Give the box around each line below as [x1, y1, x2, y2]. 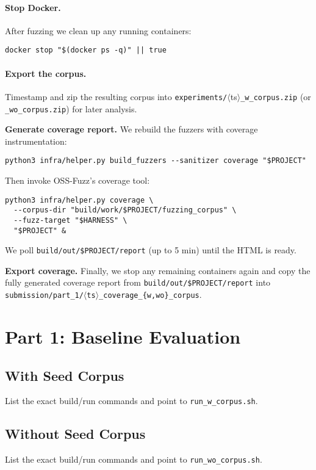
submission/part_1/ [5, 291, 84, 300]
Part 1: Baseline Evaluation [5, 324, 241, 349]
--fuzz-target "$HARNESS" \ [13, 215, 127, 225]
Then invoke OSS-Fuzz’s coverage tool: [5, 174, 150, 186]
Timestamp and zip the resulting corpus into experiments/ [5, 90, 228, 103]
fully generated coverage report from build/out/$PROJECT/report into [5, 276, 271, 289]
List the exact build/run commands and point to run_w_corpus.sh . [5, 394, 258, 407]
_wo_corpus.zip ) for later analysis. [5, 102, 137, 115]
